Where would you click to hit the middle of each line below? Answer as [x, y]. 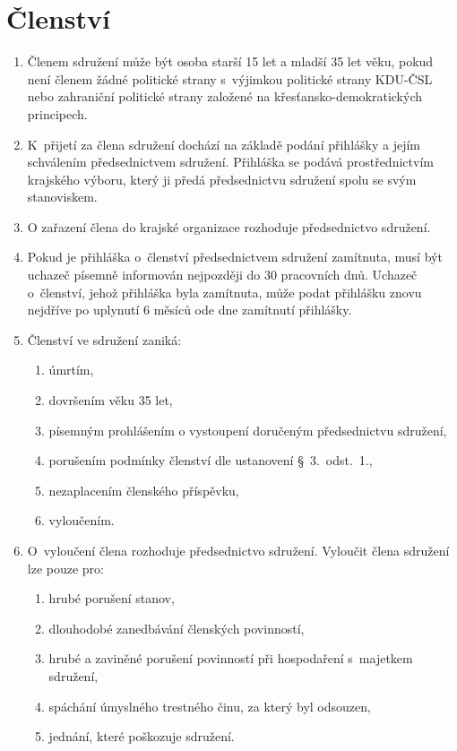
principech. [57, 113]
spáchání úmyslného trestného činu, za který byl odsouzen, [210, 706]
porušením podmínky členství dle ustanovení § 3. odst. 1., [211, 460]
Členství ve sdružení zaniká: [104, 339]
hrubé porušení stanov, [112, 598]
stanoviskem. [62, 197]
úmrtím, [71, 370]
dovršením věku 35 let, [111, 400]
